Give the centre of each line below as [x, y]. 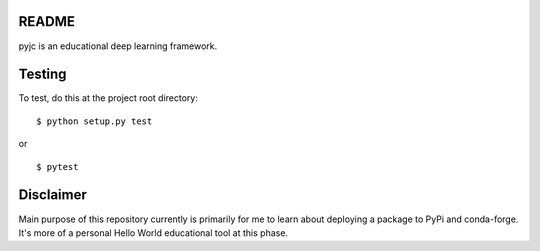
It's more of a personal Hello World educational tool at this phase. [153, 232]
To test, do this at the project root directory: [108, 98]
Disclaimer [52, 195]
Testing [42, 74]
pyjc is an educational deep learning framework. [118, 46]
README [46, 21]
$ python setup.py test [94, 121]
